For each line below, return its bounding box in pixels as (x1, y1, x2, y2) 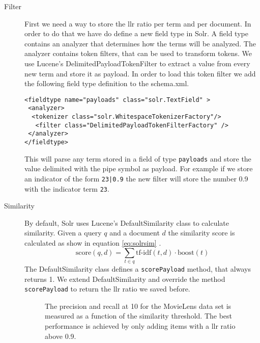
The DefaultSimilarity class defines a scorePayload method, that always (24, 263, 251, 274)
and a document (109, 227, 160, 238)
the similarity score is (168, 227, 235, 238)
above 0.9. (45, 330, 76, 341)
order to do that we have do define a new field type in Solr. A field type (24, 28, 248, 39)
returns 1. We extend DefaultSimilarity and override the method (24, 273, 225, 284)
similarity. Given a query (24, 227, 102, 238)
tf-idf (135, 249, 152, 256)
